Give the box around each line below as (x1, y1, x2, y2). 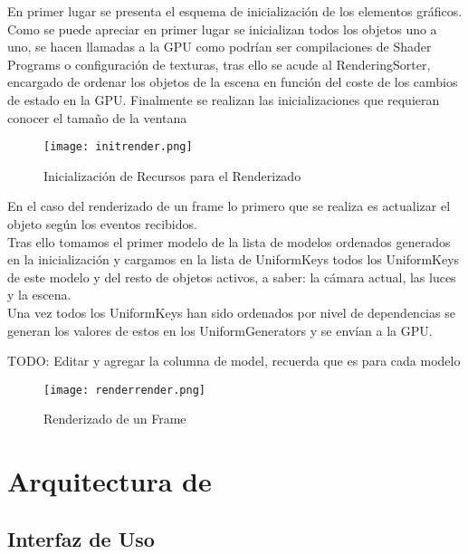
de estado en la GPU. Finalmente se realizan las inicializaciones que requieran (7, 90, 440, 109)
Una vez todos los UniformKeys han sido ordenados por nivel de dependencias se (7, 302, 455, 321)
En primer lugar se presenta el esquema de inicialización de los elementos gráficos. (7, 2, 463, 20)
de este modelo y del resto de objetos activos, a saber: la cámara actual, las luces (7, 267, 456, 286)
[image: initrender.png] (43, 140, 193, 154)
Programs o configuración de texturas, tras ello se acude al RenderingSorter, (7, 54, 431, 73)
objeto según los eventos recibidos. (7, 215, 197, 233)
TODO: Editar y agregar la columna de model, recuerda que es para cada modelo (7, 351, 461, 370)
